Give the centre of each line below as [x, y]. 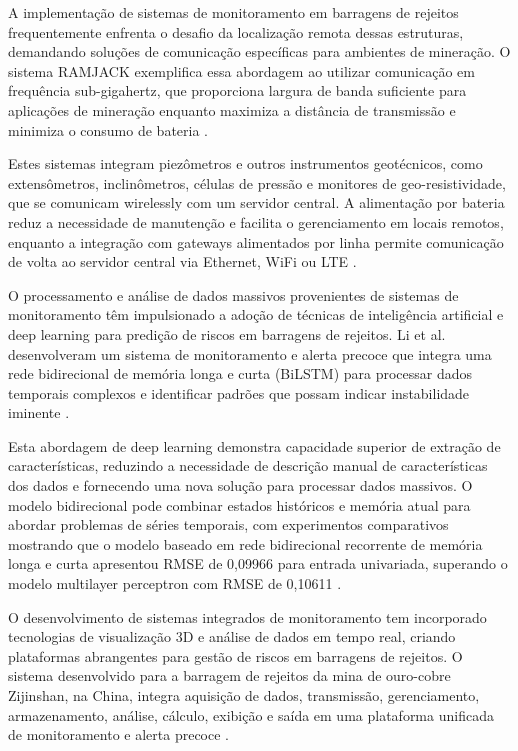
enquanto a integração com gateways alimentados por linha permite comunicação [256, 241]
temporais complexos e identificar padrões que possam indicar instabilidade [239, 392]
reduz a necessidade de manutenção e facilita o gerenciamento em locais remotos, [256, 221]
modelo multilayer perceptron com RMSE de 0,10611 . [175, 583]
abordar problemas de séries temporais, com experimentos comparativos [228, 524]
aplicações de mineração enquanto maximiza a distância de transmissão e [232, 109]
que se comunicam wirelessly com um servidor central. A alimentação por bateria [256, 202]
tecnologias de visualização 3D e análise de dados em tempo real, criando [232, 636]
